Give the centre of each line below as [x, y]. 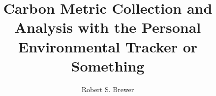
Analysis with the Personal [108, 27]
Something [108, 65]
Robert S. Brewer [108, 89]
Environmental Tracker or [108, 46]
